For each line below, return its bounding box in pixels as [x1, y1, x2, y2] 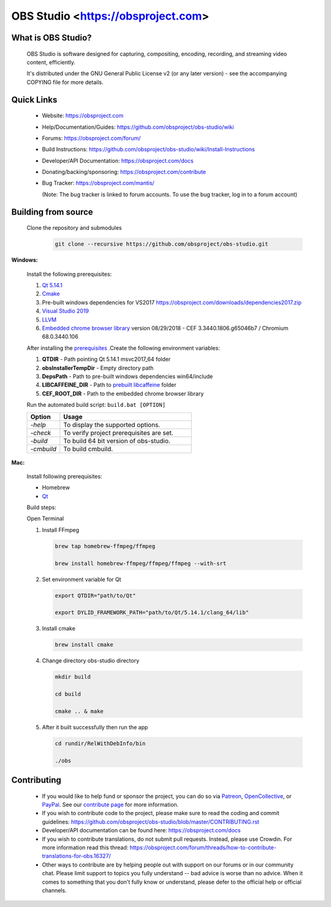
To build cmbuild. [63, 444, 113, 453]
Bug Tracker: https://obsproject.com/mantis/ [42, 180, 154, 187]
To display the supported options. [63, 420, 161, 429]
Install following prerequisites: [26, 472, 102, 480]
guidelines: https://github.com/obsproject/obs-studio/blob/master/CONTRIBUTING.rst [42, 818, 260, 825]
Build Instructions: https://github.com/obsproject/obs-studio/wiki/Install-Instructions [42, 146, 255, 153]
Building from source [11, 207, 93, 217]
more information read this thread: [42, 843, 129, 851]
